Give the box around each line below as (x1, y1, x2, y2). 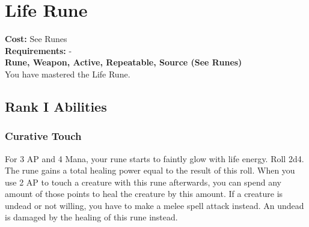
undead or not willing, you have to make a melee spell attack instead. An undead (5, 199, 304, 211)
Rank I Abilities (5, 97, 107, 115)
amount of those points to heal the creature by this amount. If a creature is (5, 187, 283, 200)
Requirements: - (5, 44, 72, 56)
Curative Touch (5, 129, 82, 144)
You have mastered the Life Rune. (5, 67, 130, 80)
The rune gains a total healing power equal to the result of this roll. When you (5, 164, 295, 177)
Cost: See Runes (5, 32, 67, 45)
